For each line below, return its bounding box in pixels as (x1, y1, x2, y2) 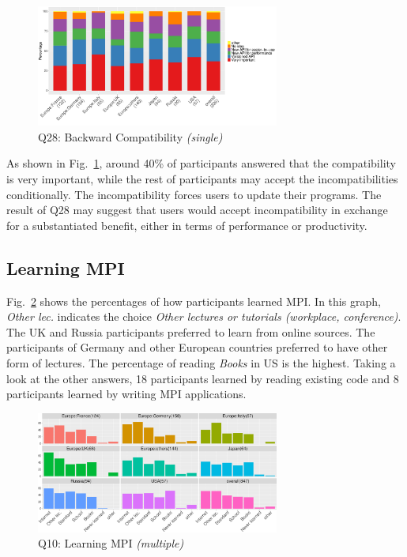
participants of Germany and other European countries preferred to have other (6, 339, 388, 356)
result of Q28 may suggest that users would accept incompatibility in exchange (6, 201, 388, 218)
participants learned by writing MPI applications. (6, 386, 247, 402)
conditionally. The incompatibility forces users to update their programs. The (6, 186, 382, 202)
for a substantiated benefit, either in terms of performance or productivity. (6, 216, 367, 233)
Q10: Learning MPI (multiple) (38, 535, 184, 551)
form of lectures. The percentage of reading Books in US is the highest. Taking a (6, 354, 396, 371)
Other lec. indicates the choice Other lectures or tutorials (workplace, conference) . (6, 308, 401, 325)
